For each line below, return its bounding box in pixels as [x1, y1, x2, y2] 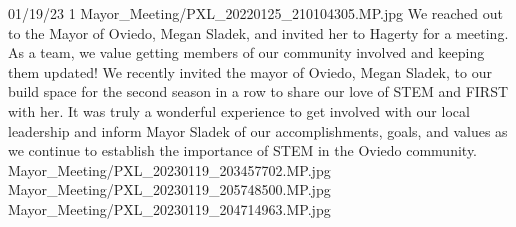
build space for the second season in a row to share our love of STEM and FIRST [8, 81, 509, 102]
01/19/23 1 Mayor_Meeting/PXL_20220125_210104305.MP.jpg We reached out [8, 3, 503, 23]
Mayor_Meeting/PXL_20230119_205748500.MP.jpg [8, 179, 331, 200]
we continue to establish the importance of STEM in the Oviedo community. [8, 140, 477, 161]
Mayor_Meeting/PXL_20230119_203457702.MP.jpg [8, 159, 331, 180]
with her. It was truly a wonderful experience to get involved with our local [8, 100, 470, 121]
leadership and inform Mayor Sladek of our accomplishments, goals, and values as [8, 120, 508, 141]
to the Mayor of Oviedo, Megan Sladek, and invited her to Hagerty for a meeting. [8, 22, 509, 43]
